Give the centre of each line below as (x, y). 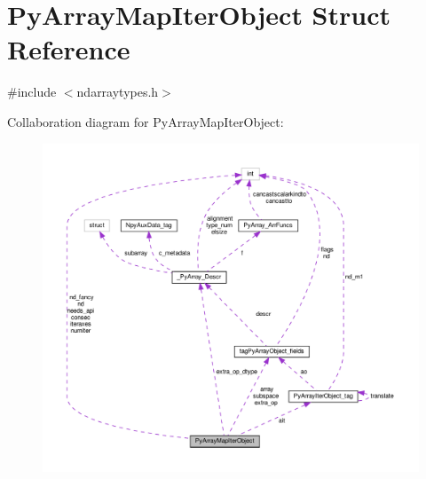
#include (32, 92)
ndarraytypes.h (118, 92)
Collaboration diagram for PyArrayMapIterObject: (146, 121)
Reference (69, 49)
